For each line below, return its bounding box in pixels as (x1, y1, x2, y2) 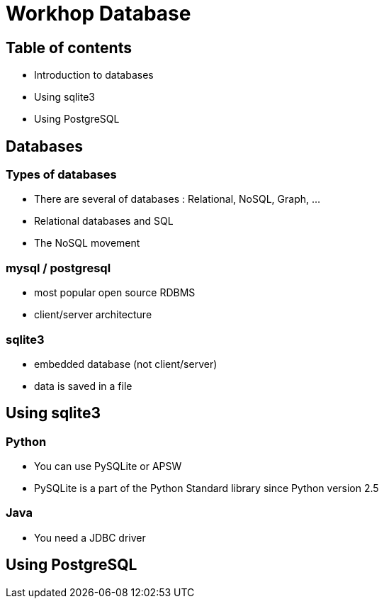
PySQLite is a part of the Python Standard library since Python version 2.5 (34, 482, 379, 495)
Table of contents (6, 38, 132, 57)
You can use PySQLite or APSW (34, 460, 182, 473)
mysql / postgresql (6, 260, 111, 275)
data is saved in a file (34, 379, 132, 392)
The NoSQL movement (34, 237, 140, 250)
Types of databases (6, 167, 117, 182)
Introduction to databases (34, 69, 154, 82)
